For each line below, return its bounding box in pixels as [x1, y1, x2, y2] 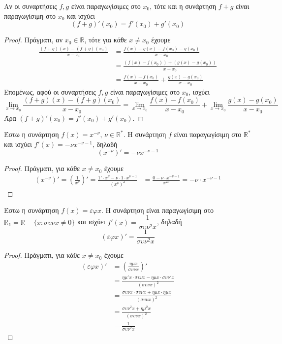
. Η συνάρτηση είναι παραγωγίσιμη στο [101, 205, 214, 215]
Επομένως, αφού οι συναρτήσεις [4, 86, 96, 97]
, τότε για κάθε [84, 34, 127, 45]
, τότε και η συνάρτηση [150, 1, 217, 11]
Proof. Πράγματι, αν [4, 34, 63, 45]
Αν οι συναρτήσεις [4, 1, 57, 11]
